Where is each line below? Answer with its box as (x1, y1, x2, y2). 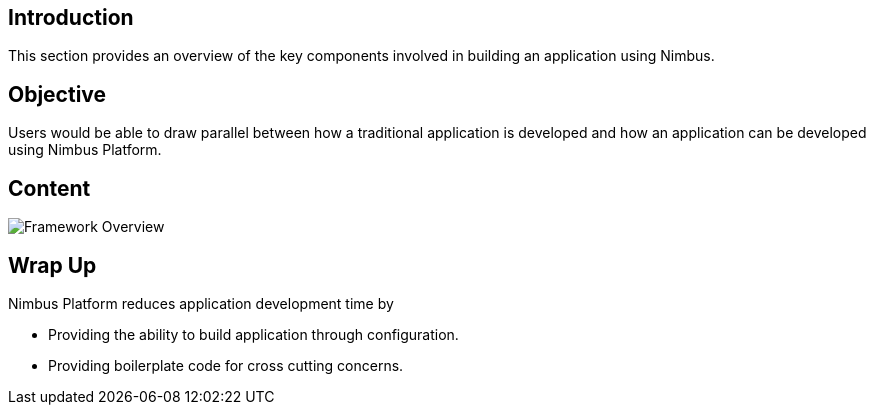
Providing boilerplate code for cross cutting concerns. (48, 356, 404, 374)
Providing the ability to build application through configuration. (48, 325, 459, 343)
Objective (8, 81, 107, 107)
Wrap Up (8, 252, 97, 278)
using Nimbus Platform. (8, 141, 162, 159)
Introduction (8, 5, 134, 30)
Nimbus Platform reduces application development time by (8, 294, 394, 312)
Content (8, 175, 91, 201)
